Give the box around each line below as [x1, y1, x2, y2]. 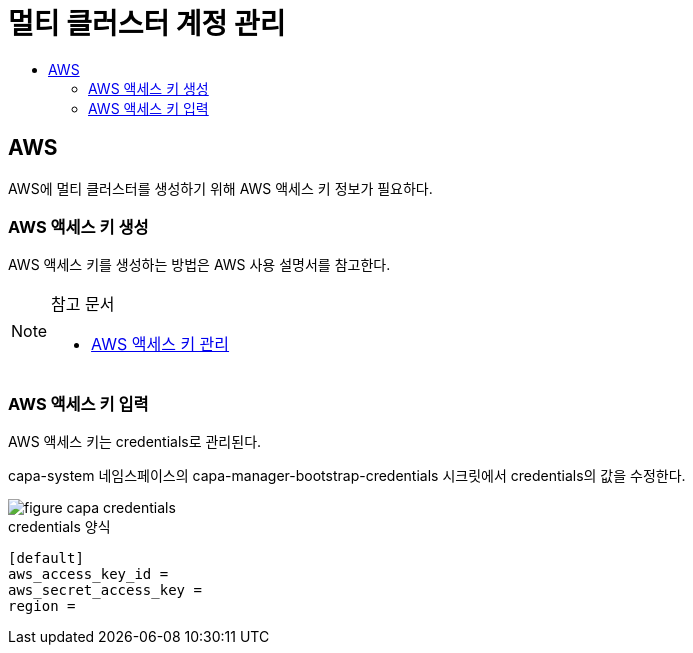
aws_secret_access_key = [8, 582, 202, 599]
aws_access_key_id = [8, 566, 169, 583]
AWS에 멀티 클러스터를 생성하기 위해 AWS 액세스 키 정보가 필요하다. [8, 179, 433, 197]
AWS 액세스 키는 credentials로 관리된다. [8, 433, 262, 451]
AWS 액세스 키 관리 [91, 334, 230, 355]
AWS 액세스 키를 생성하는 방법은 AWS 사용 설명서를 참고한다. [8, 256, 391, 274]
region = [8, 598, 76, 615]
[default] [8, 550, 84, 567]
